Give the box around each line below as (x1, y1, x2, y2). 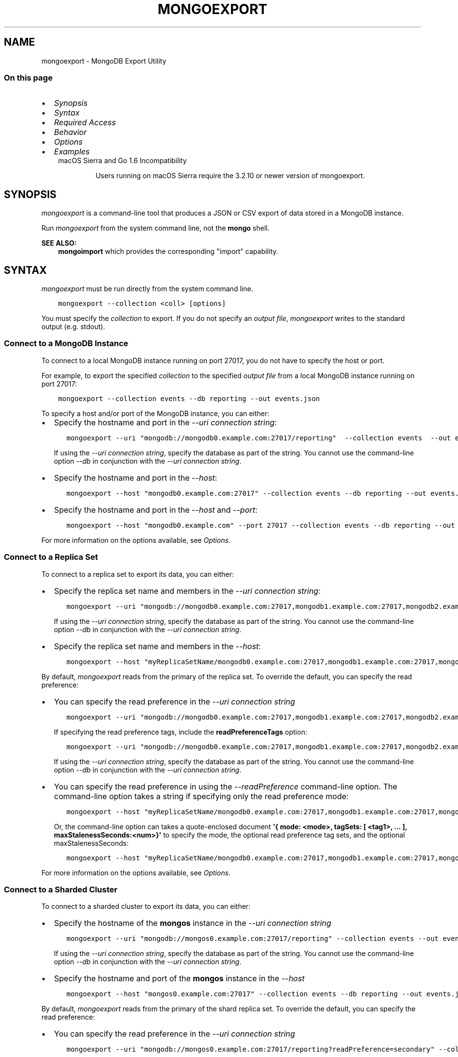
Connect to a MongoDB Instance (4, 338, 129, 349)
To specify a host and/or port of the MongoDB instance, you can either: (41, 409, 270, 418)
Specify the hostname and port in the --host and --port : (54, 504, 258, 515)
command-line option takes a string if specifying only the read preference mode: (54, 791, 349, 801)
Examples (54, 147, 90, 157)
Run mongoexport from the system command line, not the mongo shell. (41, 224, 270, 233)
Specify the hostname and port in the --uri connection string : (54, 417, 277, 427)
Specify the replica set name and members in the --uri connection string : (54, 586, 321, 596)
